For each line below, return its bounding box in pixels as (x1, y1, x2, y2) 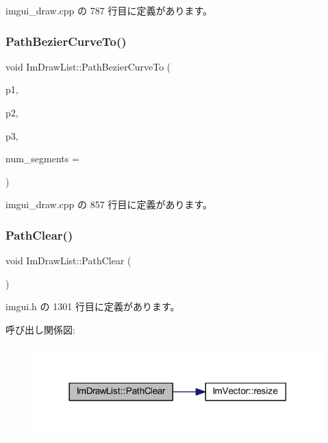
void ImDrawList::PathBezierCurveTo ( (5, 59, 171, 73)
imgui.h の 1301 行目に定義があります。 (5, 299, 180, 314)
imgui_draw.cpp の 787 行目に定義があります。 (5, 3, 212, 17)
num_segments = (5, 151, 79, 166)
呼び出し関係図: (5, 322, 75, 336)
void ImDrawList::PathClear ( (5, 253, 131, 268)
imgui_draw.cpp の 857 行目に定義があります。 (5, 197, 212, 212)
